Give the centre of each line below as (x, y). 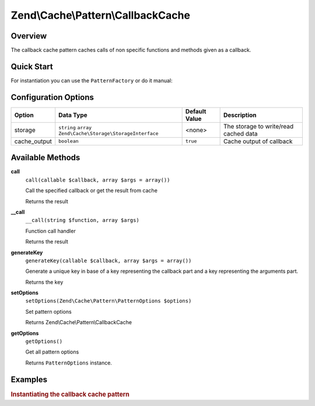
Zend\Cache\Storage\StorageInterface (108, 133)
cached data (240, 133)
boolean (69, 141)
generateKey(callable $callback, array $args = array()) (108, 261)
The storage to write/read (258, 126)
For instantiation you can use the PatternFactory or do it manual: (92, 80)
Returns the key (44, 282)
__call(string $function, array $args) (82, 220)
